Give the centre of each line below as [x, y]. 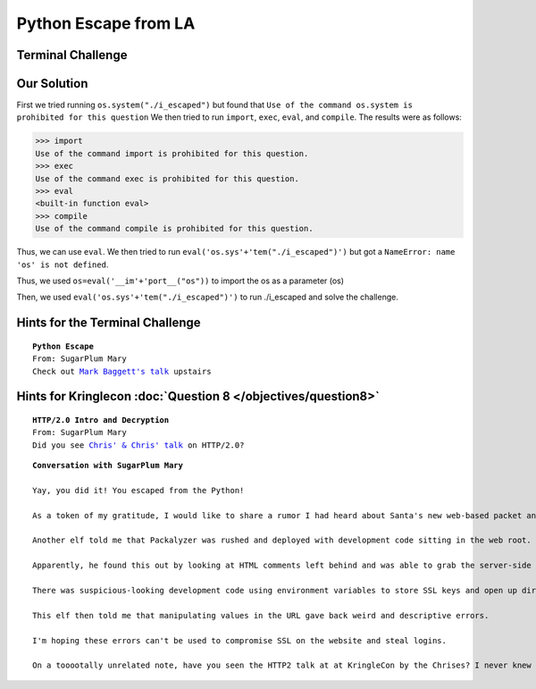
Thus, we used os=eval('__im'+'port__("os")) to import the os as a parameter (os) [180, 281]
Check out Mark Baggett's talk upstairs [122, 371]
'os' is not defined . [63, 265]
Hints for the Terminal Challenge [109, 323]
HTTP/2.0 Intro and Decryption [101, 420]
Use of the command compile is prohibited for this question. [174, 229]
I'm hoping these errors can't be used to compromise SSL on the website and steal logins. [239, 640]
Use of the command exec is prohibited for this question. [167, 178]
